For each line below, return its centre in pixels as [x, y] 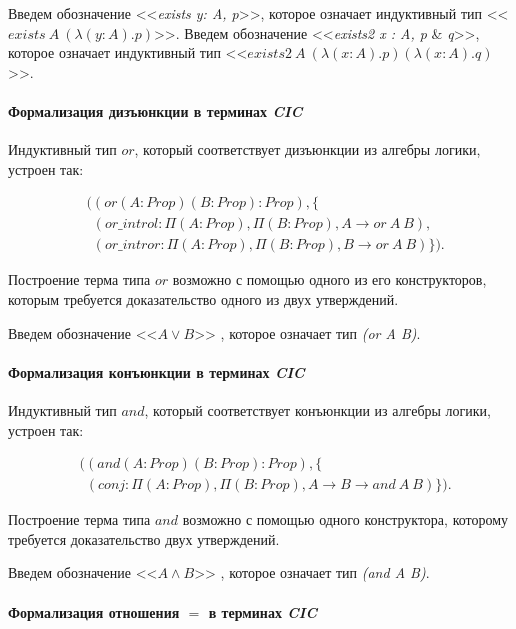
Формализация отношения [94, 611]
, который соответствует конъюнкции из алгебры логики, [317, 410]
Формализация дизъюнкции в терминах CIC [155, 110]
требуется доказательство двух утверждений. [144, 538]
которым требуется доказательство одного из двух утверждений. [203, 299]
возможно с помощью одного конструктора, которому [345, 519]
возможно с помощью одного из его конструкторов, [329, 279]
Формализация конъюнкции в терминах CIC [156, 371]
